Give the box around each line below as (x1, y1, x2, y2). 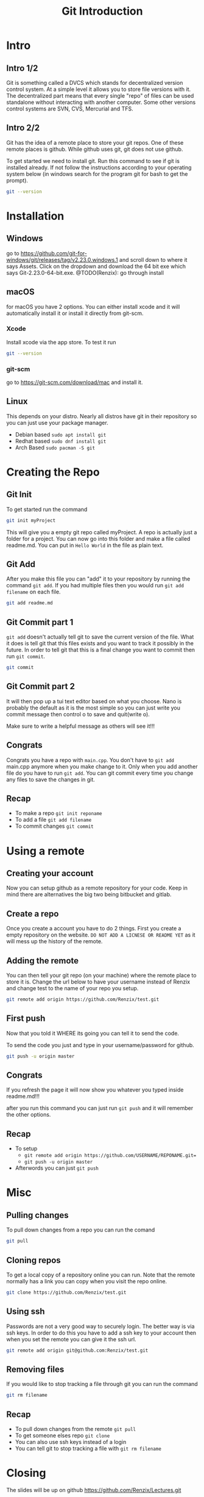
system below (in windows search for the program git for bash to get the (6, 170, 188, 178)
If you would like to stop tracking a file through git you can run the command (6, 1380, 198, 1388)
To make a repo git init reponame (15, 810, 102, 817)
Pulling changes (6, 1210, 69, 1220)
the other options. (6, 1111, 51, 1118)
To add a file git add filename (15, 816, 92, 824)
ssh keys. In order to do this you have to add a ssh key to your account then (6, 1329, 197, 1336)
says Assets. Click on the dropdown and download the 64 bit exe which (6, 263, 186, 270)
